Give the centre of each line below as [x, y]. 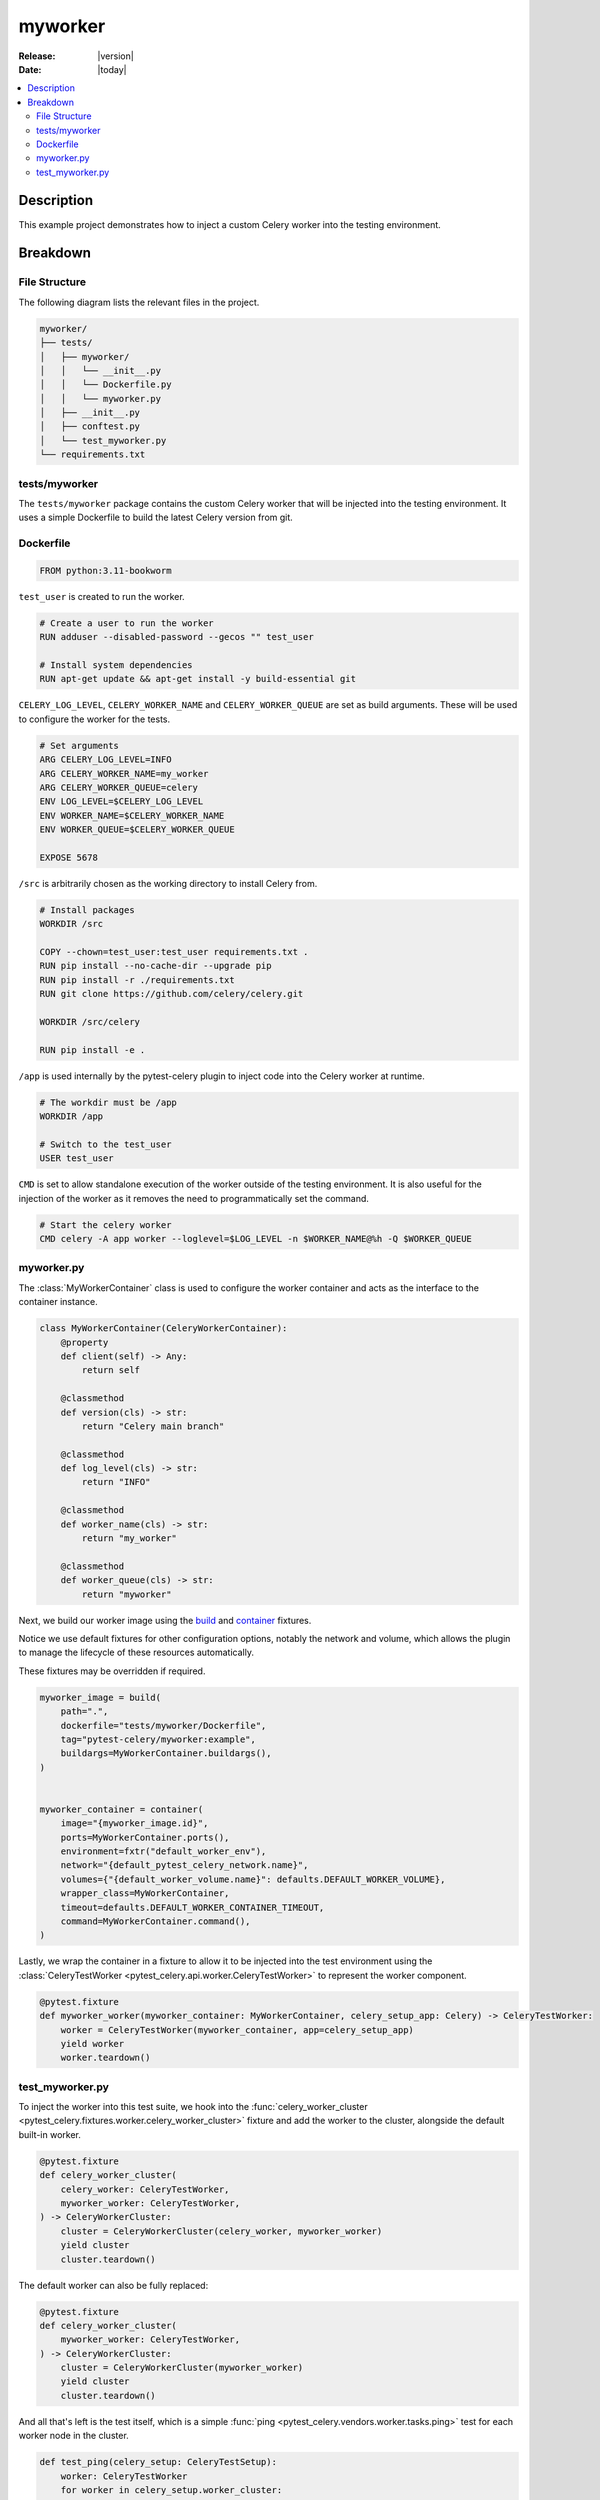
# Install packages [87, 909]
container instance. [58, 1302]
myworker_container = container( [121, 1809]
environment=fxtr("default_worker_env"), [163, 1851]
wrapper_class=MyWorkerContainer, [145, 1893]
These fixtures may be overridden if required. [112, 1671]
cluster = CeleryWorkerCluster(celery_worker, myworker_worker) [221, 2231]
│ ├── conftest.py [89, 426]
